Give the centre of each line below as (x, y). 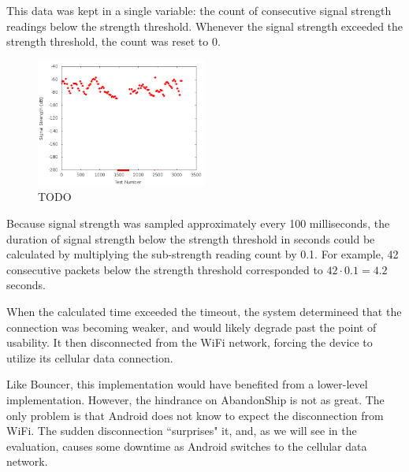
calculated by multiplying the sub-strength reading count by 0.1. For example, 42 (203, 254)
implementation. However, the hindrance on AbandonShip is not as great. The (195, 399)
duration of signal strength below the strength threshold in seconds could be (191, 238)
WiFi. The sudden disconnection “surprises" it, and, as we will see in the (182, 431)
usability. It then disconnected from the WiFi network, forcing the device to (190, 342)
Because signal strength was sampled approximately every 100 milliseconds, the (198, 223)
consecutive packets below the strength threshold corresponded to (165, 269)
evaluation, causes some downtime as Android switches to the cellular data (187, 446)
